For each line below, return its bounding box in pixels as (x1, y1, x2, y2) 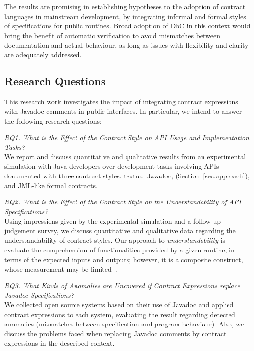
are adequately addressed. (4, 49, 82, 59)
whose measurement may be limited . (4, 264, 117, 274)
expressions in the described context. (4, 338, 115, 348)
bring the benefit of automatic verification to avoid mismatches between (4, 30, 221, 40)
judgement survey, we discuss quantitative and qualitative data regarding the (4, 225, 236, 235)
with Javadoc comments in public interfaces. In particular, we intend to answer (4, 106, 242, 116)
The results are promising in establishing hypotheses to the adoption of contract (4, 1, 246, 11)
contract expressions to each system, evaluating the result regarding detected (4, 309, 235, 319)
